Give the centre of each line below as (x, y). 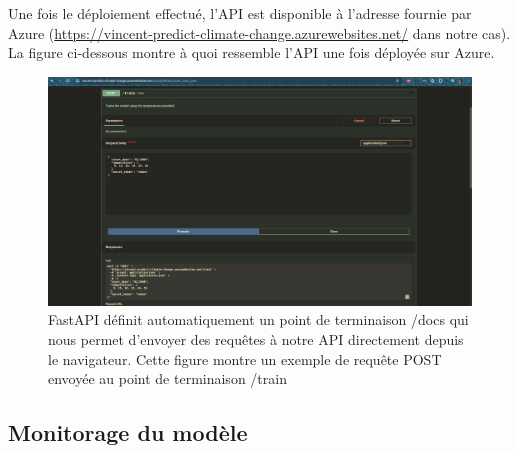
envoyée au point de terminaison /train (167, 378)
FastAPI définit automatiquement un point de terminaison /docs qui (258, 319)
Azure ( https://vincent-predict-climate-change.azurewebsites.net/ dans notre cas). (259, 32)
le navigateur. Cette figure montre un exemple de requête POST (245, 358)
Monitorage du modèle (128, 432)
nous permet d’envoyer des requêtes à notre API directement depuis (256, 338)
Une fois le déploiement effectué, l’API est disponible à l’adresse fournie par (240, 13)
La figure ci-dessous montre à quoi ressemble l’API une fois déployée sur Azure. (251, 52)
